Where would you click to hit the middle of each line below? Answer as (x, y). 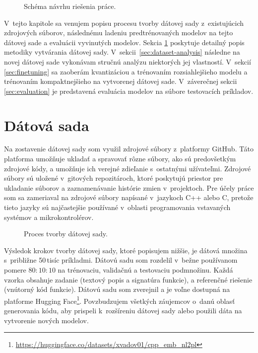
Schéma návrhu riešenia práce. (70, 6)
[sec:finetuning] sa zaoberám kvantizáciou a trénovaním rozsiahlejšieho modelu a (126, 71)
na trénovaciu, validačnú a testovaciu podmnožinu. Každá (145, 270)
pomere (15, 270)
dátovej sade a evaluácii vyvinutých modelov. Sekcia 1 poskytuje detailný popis (124, 42)
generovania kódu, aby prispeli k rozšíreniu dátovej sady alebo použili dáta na (123, 311)
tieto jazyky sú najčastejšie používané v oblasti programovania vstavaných (117, 207)
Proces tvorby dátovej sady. (66, 234)
